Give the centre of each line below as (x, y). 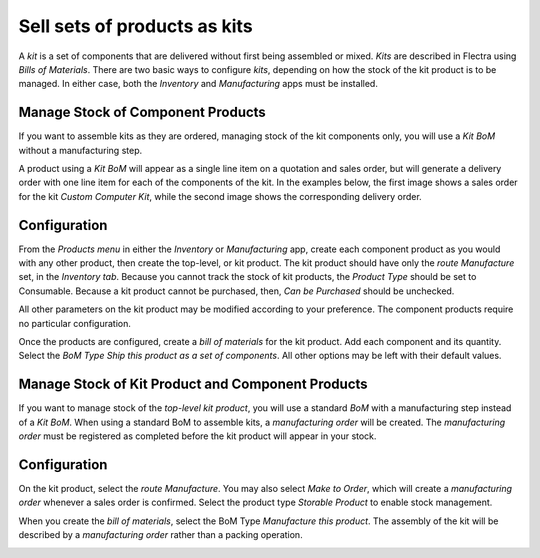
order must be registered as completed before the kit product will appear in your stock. (197, 436)
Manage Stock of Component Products (142, 112)
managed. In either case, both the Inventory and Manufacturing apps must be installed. (198, 84)
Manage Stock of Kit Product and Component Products (193, 384)
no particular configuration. (75, 323)
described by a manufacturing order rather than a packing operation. (161, 535)
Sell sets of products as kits (136, 26)
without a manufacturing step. (80, 150)
